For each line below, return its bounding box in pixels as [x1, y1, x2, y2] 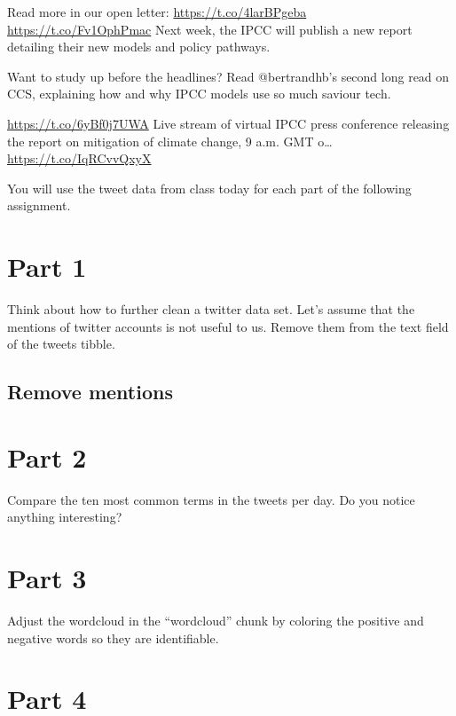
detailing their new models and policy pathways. [7, 37, 271, 56]
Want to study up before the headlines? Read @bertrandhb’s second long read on [7, 67, 450, 85]
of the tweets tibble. [7, 334, 115, 353]
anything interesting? [7, 507, 122, 526]
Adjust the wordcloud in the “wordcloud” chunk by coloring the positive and [7, 611, 424, 630]
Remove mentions [7, 378, 173, 405]
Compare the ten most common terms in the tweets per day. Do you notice [7, 490, 415, 508]
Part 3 [7, 560, 87, 596]
